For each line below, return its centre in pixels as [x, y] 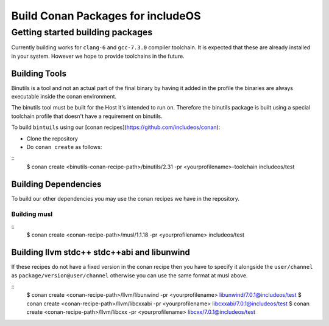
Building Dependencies [56, 184]
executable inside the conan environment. [64, 97]
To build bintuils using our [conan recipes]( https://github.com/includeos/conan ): [116, 127]
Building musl [32, 214]
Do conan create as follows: [64, 147]
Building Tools [39, 73]
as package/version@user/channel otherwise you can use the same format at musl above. [129, 275]
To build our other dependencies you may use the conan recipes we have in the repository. [126, 198]
